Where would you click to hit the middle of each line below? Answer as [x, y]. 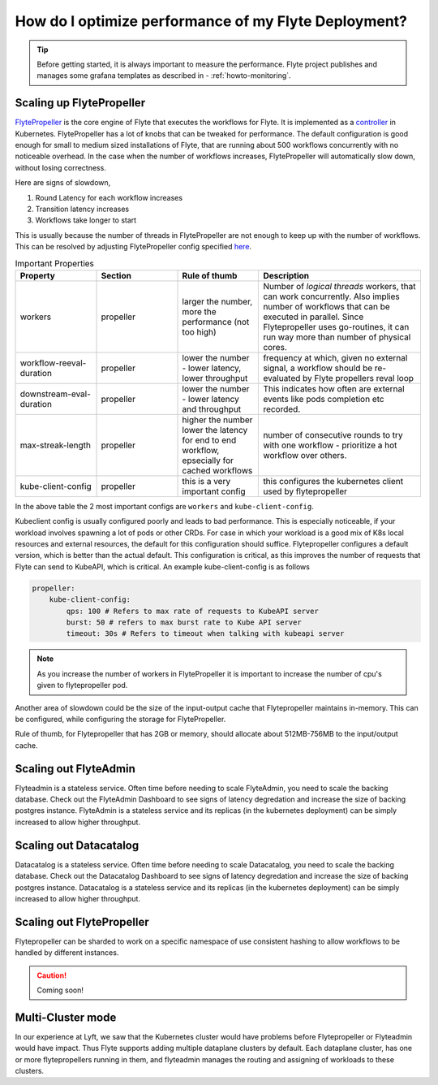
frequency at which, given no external [335, 357]
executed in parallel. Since [313, 317]
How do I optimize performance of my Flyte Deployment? [211, 21]
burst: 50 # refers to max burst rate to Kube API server [184, 622]
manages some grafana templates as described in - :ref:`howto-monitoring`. [164, 76]
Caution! [52, 975]
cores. [275, 347]
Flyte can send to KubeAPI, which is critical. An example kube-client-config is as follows [162, 566]
